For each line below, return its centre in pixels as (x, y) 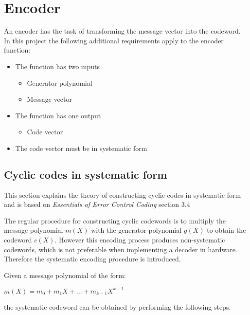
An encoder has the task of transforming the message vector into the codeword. (122, 31)
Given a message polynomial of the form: (65, 275)
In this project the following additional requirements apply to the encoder (114, 40)
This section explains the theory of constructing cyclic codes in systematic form (123, 195)
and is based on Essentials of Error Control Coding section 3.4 (97, 204)
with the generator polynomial (136, 230)
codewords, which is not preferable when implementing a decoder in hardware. (121, 249)
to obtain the (226, 230)
